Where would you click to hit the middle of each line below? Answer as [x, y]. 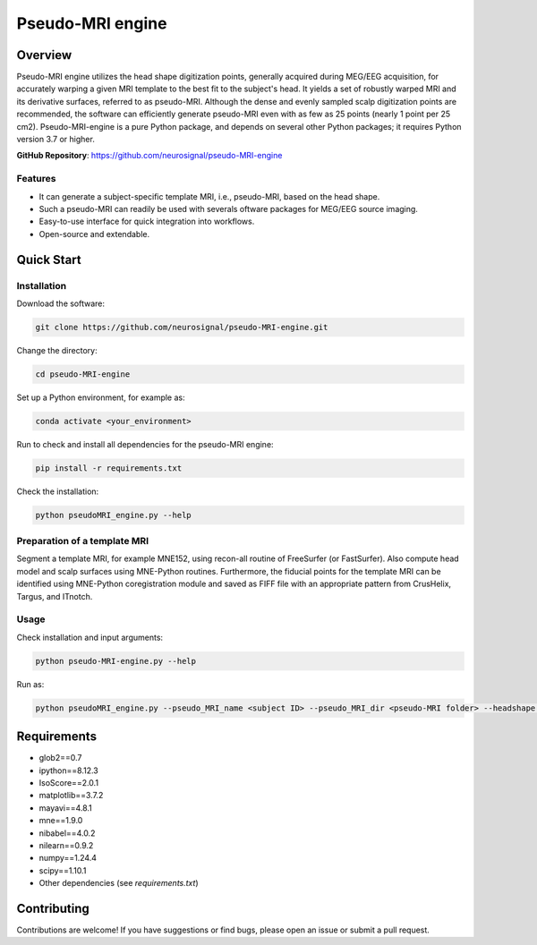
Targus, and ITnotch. [55, 596]
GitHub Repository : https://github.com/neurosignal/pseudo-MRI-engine [149, 156]
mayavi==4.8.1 [66, 808]
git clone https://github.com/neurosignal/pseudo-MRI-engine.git [182, 327]
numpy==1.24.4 [68, 858]
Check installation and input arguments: [90, 637]
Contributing [53, 908]
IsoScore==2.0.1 [68, 783]
